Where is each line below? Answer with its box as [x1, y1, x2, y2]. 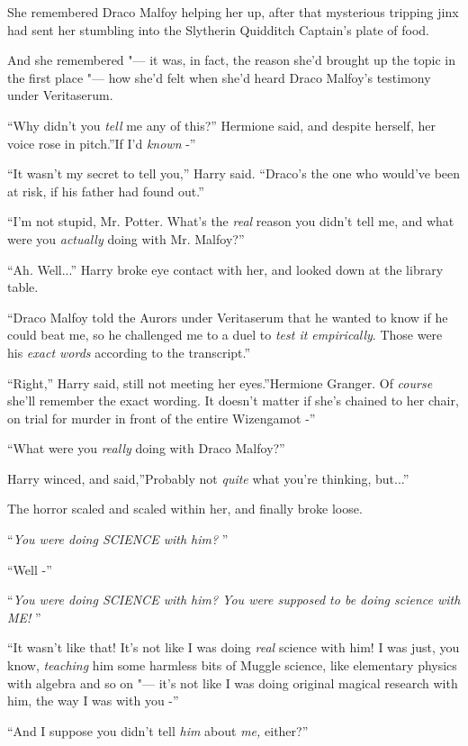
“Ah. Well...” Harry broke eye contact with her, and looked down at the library [7, 259, 444, 278]
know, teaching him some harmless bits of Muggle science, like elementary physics [7, 656, 457, 675]
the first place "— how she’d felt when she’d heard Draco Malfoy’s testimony [7, 68, 431, 86]
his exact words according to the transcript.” [7, 342, 251, 361]
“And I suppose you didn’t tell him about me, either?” [7, 721, 309, 740]
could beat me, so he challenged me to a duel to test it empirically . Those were [7, 325, 443, 344]
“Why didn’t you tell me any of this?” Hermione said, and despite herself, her [7, 115, 436, 134]
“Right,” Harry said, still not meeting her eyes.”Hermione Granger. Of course [7, 373, 433, 392]
